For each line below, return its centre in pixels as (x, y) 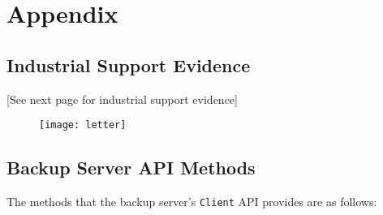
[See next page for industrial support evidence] (122, 99)
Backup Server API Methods (131, 168)
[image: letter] (83, 125)
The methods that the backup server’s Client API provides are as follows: (192, 202)
